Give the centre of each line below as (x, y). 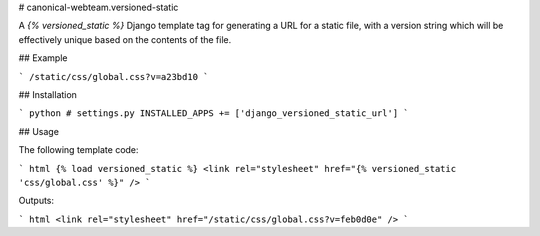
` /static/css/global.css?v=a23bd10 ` (113, 76)
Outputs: (36, 201)
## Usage (39, 131)
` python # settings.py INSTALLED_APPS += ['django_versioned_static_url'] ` (213, 113)
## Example (43, 58)
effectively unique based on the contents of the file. (125, 39)
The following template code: (78, 150)
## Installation (47, 94)
